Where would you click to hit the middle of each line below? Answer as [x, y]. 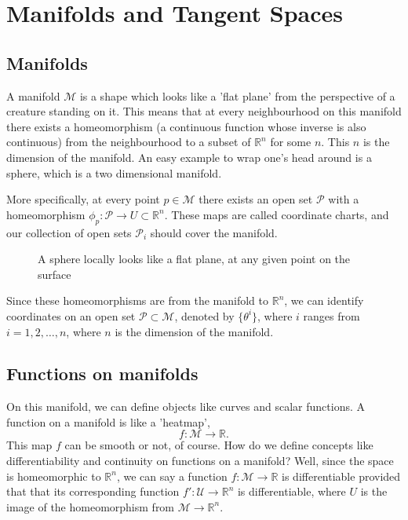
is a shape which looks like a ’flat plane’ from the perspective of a [237, 95]
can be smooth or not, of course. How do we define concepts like [219, 445]
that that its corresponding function [93, 491]
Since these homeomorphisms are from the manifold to [137, 300]
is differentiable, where [291, 491]
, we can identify [324, 300]
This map [29, 445]
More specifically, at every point [83, 199]
